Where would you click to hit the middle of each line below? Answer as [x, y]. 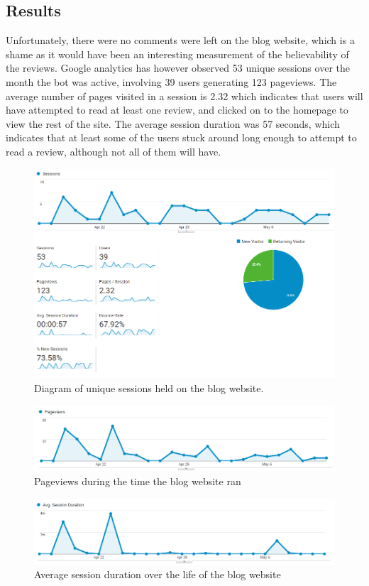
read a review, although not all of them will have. [114, 151]
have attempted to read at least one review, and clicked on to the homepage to [177, 110]
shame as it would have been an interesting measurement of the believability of [177, 54]
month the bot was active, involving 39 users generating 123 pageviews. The [171, 81]
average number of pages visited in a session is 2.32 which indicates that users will [184, 96]
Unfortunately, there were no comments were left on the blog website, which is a [180, 40]
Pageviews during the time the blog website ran [138, 481]
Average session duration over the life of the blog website [158, 574]
